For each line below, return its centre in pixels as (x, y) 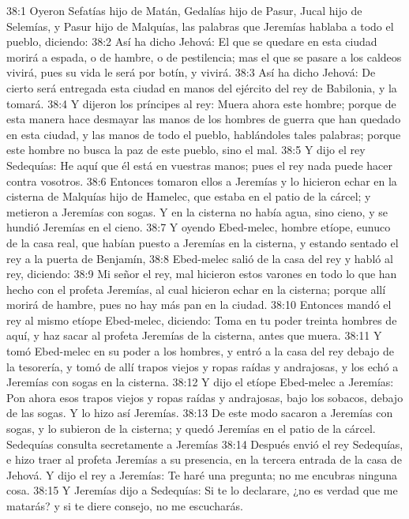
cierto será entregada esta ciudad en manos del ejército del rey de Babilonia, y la (202, 87)
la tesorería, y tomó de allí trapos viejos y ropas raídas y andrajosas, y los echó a (203, 366)
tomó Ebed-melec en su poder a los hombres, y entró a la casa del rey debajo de (200, 351)
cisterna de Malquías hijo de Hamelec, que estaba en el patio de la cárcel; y (189, 196)
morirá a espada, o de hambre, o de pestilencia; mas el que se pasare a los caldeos (204, 56)
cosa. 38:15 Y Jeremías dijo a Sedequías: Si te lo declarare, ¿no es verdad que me (202, 490)
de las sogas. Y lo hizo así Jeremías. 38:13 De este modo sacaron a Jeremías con (200, 413)
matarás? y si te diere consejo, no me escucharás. (125, 506)
